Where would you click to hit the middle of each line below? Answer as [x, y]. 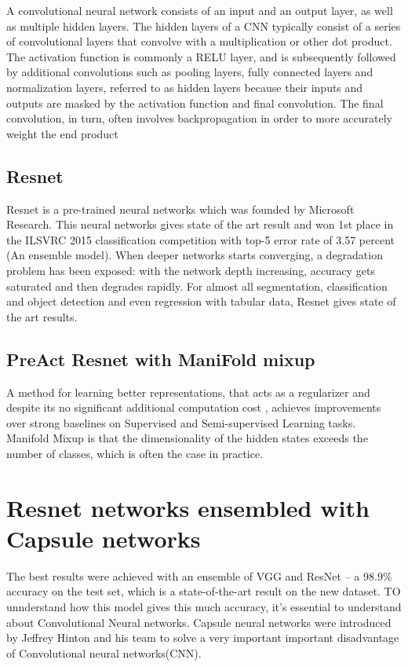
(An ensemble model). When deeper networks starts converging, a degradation [195, 255]
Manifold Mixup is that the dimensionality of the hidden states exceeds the [187, 438]
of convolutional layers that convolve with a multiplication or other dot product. [199, 41]
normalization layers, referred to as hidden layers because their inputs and [185, 87]
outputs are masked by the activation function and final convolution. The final [195, 103]
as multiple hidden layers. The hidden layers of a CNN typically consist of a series [204, 26]
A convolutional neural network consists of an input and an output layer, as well [200, 10]
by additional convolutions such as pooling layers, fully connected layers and [190, 72]
